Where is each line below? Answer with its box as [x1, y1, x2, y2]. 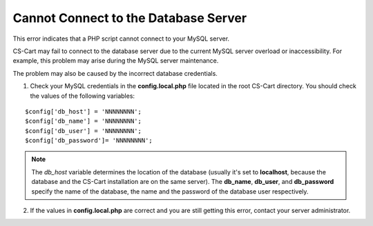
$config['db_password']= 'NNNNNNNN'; [25, 136, 153, 145]
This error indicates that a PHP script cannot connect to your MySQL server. [12, 34, 230, 43]
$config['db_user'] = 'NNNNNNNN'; [25, 127, 142, 134]
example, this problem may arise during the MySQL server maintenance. [12, 56, 219, 65]
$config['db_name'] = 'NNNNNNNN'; [25, 117, 142, 125]
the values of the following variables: [30, 92, 135, 100]
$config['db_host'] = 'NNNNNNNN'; [25, 107, 142, 115]
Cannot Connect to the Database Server [12, 10, 247, 25]
